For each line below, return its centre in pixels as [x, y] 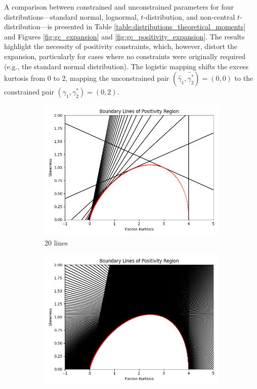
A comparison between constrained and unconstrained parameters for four [119, 7]
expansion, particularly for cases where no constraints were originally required [125, 56]
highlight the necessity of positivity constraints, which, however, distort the [121, 46]
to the [244, 78]
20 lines [56, 242]
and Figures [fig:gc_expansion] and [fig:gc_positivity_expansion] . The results [124, 36]
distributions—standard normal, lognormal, [71, 16]
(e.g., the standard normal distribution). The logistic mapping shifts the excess [126, 66]
